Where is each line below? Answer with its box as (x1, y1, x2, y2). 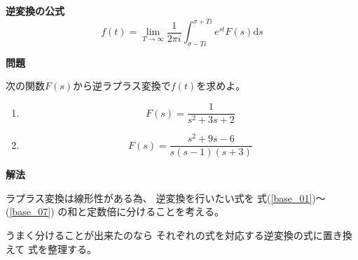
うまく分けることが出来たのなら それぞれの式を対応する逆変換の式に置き (6, 228, 343, 243)
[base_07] (9, 204, 51, 219)
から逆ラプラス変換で (73, 78, 171, 93)
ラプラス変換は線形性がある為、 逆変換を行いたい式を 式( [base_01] (6, 190, 312, 205)
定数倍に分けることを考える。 (87, 204, 224, 219)
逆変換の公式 (6, 3, 64, 17)
